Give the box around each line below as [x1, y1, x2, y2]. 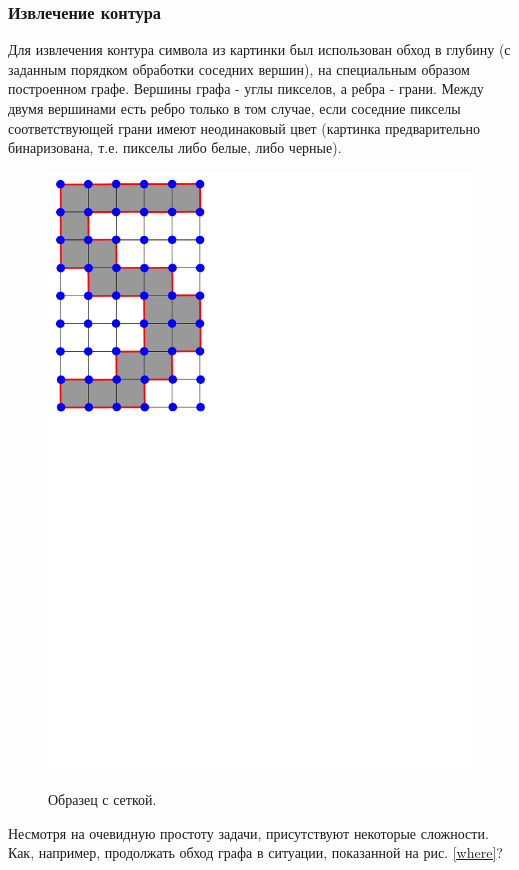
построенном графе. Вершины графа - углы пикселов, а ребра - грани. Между [8, 78, 484, 99]
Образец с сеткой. [48, 789, 157, 810]
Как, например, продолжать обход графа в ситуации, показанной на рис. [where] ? [8, 842, 503, 863]
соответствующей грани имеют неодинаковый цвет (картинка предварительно [8, 117, 480, 138]
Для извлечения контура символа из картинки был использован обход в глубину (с [8, 39, 511, 60]
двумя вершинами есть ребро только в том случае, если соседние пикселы [8, 98, 461, 118]
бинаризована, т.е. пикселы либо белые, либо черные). [8, 137, 342, 158]
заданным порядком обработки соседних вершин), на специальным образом [8, 58, 470, 79]
